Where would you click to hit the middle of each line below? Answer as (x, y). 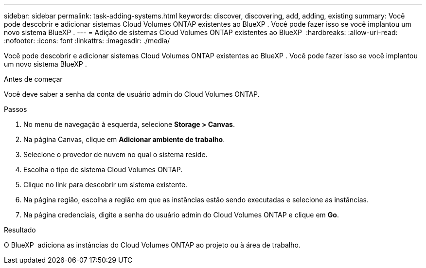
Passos (16, 109)
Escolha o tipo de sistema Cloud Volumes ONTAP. (103, 170)
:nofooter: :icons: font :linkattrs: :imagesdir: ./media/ (87, 41)
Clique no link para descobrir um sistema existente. (106, 185)
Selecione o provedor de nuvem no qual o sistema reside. (115, 154)
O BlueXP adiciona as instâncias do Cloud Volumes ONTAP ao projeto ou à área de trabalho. (152, 245)
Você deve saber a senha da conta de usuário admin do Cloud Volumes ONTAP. (132, 94)
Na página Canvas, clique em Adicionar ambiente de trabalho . (124, 139)
